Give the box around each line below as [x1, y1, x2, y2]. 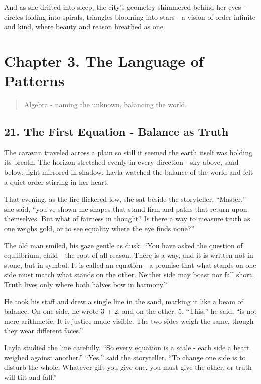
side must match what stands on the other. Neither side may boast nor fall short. [4, 269, 254, 280]
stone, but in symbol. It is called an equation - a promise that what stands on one [4, 259, 256, 270]
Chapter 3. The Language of [4, 50, 204, 71]
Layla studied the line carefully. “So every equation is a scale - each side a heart [4, 342, 250, 352]
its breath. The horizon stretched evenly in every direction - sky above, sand [4, 157, 239, 167]
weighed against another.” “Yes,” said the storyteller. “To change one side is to [4, 352, 246, 362]
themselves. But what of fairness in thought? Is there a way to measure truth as [4, 213, 250, 224]
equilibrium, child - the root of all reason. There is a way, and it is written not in [4, 250, 253, 260]
